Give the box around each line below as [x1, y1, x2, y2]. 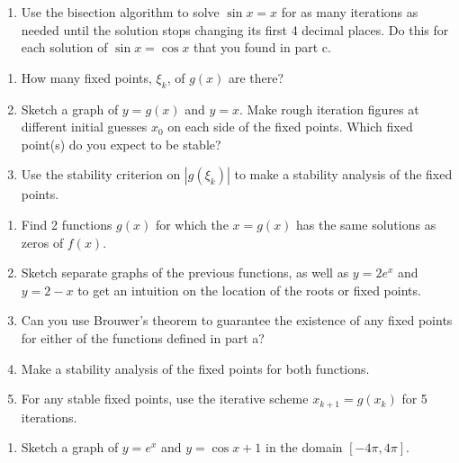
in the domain [265, 438, 343, 457]
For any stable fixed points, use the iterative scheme [21, 389, 309, 408]
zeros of [21, 232, 64, 251]
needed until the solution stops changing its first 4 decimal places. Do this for [21, 20, 449, 39]
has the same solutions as [296, 214, 436, 233]
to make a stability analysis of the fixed [234, 165, 453, 184]
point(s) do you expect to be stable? [21, 134, 221, 153]
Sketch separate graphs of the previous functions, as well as [21, 263, 349, 282]
